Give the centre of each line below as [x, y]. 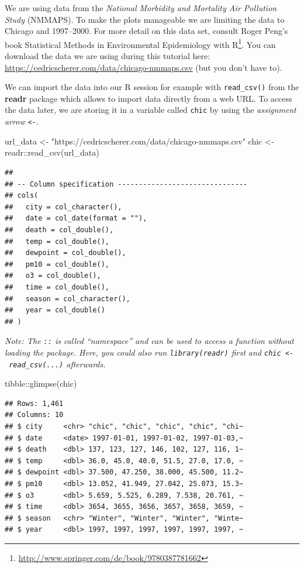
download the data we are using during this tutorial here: [108, 56]
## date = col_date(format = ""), [76, 218]
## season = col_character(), [68, 299]
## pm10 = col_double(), [57, 264]
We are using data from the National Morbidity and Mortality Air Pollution [141, 8]
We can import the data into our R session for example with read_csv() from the [152, 87]
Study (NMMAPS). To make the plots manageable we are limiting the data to [145, 19]
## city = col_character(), [63, 207]
